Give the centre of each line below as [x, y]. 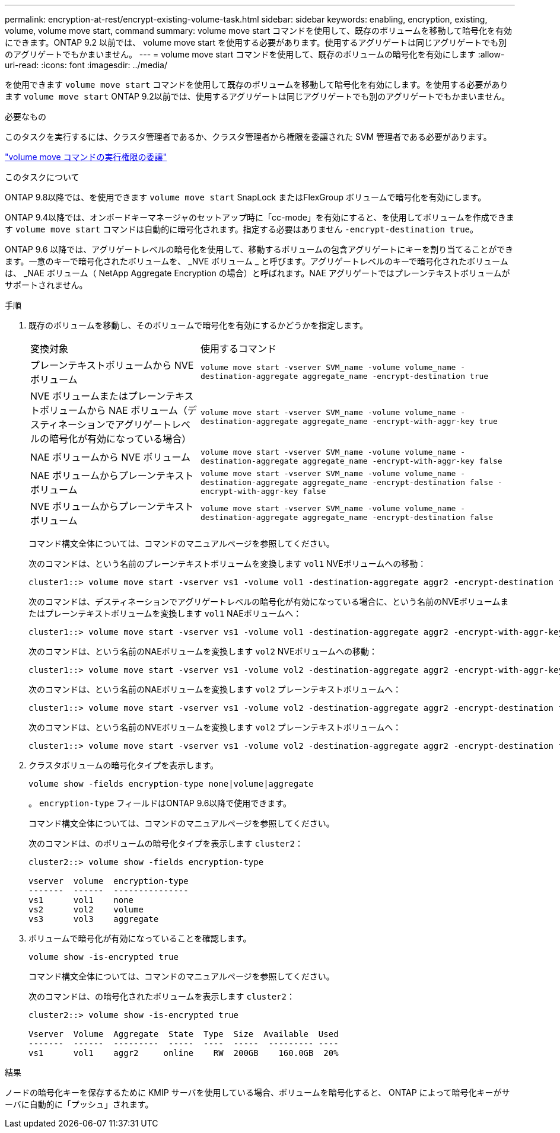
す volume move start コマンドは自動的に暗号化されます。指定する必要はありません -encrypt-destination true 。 [242, 229]
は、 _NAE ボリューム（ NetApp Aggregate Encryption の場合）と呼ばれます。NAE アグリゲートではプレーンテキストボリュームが [257, 273]
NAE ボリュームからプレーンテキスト [112, 475]
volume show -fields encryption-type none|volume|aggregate [171, 784]
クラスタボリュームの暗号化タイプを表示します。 [123, 765]
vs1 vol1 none [81, 900]
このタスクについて [42, 177]
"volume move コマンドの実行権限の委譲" [86, 157]
